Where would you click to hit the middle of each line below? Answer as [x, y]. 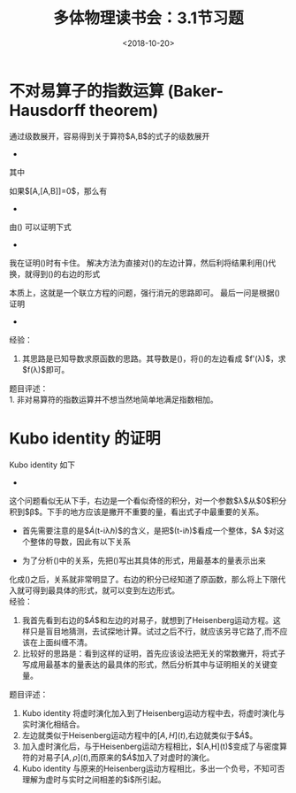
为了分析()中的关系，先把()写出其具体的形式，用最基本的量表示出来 [144, 560]
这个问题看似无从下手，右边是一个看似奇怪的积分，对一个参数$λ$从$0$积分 [148, 500]
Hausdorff [48, 110]
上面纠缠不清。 [65, 642]
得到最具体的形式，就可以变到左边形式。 [106, 590]
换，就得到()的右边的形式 [55, 273]
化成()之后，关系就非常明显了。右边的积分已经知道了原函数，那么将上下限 [144, 579]
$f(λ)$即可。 [46, 369]
